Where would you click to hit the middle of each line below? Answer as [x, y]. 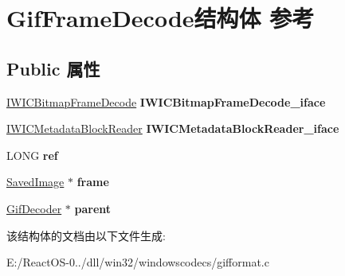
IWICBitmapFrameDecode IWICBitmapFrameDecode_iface [166, 101]
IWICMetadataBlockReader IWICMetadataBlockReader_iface [173, 128]
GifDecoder [34, 208]
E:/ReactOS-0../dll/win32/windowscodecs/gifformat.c [138, 262]
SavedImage [35, 182]
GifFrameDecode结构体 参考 [161, 18]
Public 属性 [53, 68]
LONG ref [32, 155]
